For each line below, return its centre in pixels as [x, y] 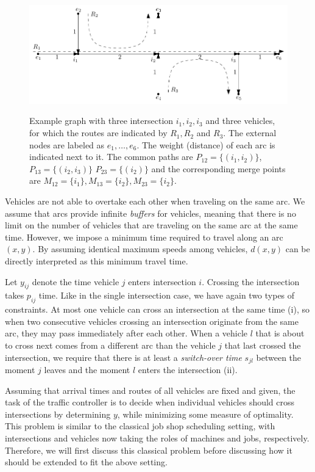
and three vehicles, [240, 121]
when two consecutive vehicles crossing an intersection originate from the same [152, 321]
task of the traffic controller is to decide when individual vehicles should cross [150, 402]
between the [279, 357]
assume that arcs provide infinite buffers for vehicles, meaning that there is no [150, 213]
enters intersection [162, 281]
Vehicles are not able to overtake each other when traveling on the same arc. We [155, 201]
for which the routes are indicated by [98, 133]
